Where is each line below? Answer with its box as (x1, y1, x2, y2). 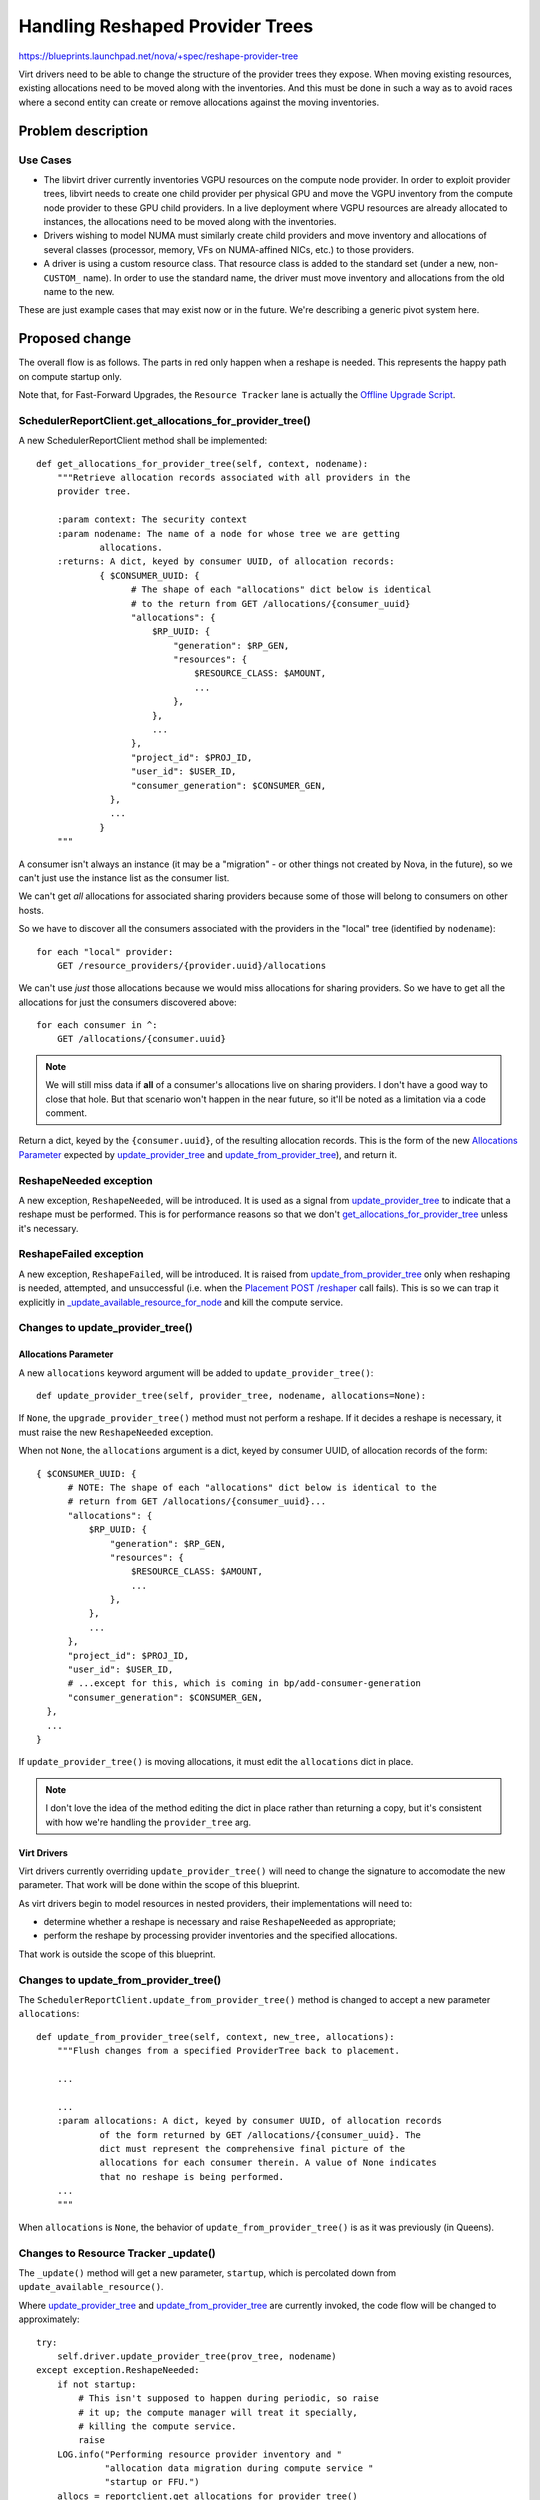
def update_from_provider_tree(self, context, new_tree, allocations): (36, 2031, 395, 2042)
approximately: (18, 2313, 80, 2325)
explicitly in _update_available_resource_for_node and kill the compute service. (18, 1296, 344, 1308)
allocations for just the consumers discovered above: (18, 996, 237, 1008)
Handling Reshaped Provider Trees (18, 15, 314, 37)
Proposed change (18, 330, 132, 347)
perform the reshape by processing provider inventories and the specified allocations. (43, 1930, 398, 1942)
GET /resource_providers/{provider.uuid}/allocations (56, 960, 327, 971)
